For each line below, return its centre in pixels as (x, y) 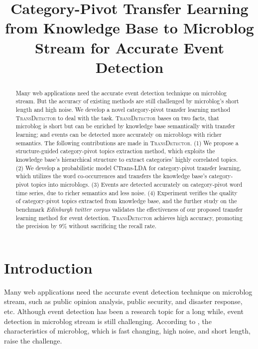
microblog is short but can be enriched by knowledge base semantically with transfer (125, 126)
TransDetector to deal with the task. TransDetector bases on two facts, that (117, 118)
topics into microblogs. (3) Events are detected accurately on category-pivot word (137, 184)
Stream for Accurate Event (129, 47)
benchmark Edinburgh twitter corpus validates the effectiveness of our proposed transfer (129, 209)
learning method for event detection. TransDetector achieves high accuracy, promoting (129, 217)
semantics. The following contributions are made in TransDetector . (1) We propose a (127, 143)
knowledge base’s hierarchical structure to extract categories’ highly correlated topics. (127, 159)
